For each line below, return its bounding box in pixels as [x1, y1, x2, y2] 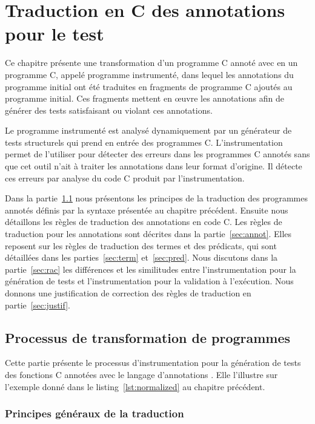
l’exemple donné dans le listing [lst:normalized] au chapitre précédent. [5, 380, 265, 393]
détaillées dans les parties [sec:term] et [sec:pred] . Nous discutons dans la [5, 251, 278, 264]
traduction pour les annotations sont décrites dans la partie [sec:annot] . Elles [5, 227, 292, 240]
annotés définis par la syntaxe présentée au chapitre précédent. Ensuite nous [5, 203, 288, 216]
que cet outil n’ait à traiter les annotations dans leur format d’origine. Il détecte [5, 160, 302, 172]
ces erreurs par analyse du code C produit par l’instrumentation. [5, 171, 245, 184]
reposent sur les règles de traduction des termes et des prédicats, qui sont [5, 239, 277, 252]
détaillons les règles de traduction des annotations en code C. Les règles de [5, 215, 282, 228]
